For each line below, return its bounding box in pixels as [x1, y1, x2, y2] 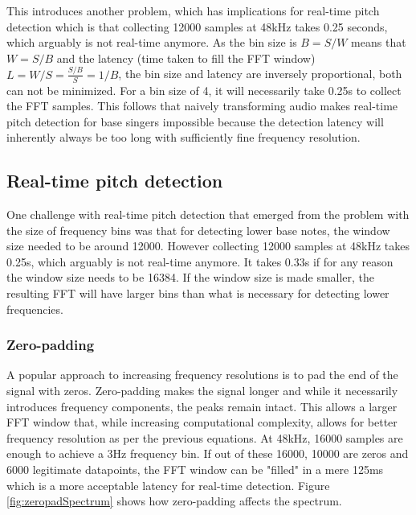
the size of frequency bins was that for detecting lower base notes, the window [6, 221, 390, 238]
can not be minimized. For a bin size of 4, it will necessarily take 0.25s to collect [6, 81, 402, 98]
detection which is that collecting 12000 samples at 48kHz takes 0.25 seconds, [6, 18, 388, 35]
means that [351, 34, 406, 51]
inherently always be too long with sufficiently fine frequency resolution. [6, 129, 361, 146]
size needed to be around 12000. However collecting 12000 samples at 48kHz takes [6, 237, 410, 254]
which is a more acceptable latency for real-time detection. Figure [6, 476, 330, 493]
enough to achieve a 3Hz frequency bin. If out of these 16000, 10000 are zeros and [6, 445, 409, 462]
